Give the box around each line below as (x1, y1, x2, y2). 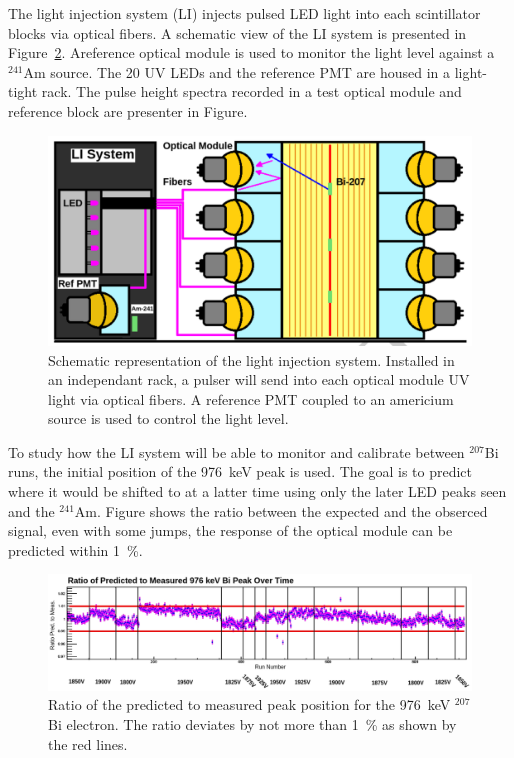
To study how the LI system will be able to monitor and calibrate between (8, 441, 465, 462)
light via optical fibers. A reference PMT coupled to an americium (48, 388, 454, 409)
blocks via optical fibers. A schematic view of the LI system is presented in (8, 22, 467, 43)
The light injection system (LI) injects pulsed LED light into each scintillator (8, 3, 481, 23)
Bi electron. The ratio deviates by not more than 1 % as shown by (48, 713, 457, 734)
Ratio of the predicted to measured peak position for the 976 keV (48, 694, 451, 715)
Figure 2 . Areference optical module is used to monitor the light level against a (8, 42, 495, 63)
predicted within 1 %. (8, 539, 143, 560)
